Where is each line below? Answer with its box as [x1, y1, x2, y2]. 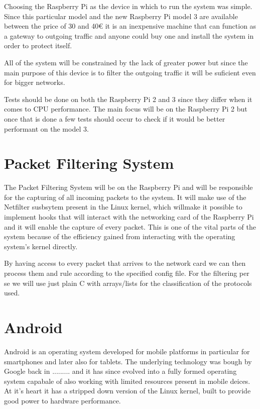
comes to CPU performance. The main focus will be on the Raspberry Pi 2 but [4, 104, 247, 114]
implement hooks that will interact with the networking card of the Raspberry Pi [4, 212, 254, 222]
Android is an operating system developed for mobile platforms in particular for [4, 346, 250, 356]
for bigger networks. [4, 77, 65, 87]
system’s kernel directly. [4, 241, 78, 251]
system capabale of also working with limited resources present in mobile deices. [4, 375, 250, 386]
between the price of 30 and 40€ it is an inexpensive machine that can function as [4, 21, 256, 31]
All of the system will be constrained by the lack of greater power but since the [4, 57, 248, 67]
